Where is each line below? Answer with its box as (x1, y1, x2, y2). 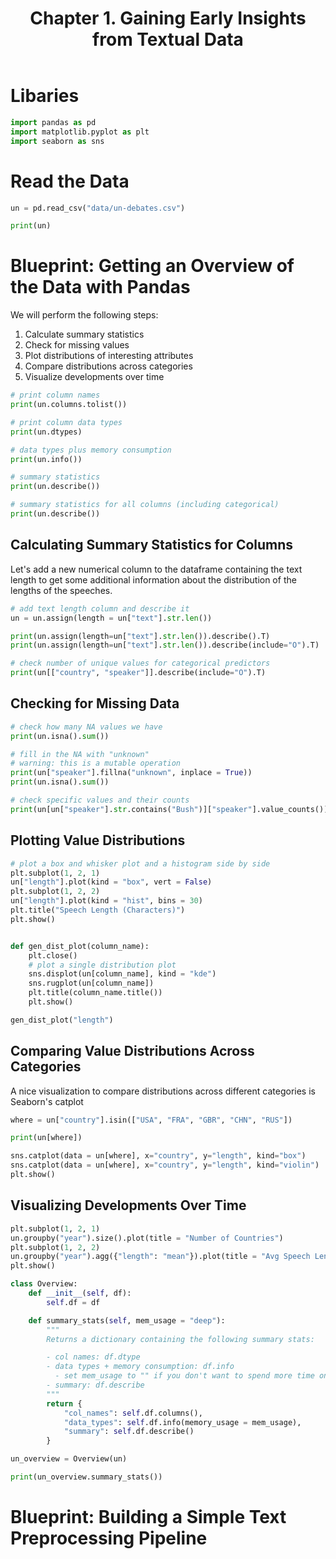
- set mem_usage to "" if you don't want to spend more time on (54, 1371, 329, 1381)
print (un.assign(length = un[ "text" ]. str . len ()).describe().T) (10, 631, 271, 641)
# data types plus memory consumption (10, 445, 172, 455)
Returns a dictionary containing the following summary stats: (46, 1334, 315, 1344)
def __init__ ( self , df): (28, 1288, 132, 1298)
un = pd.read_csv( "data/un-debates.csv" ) (10, 203, 186, 213)
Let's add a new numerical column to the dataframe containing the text (10, 563, 303, 575)
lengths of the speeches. (10, 584, 113, 596)
